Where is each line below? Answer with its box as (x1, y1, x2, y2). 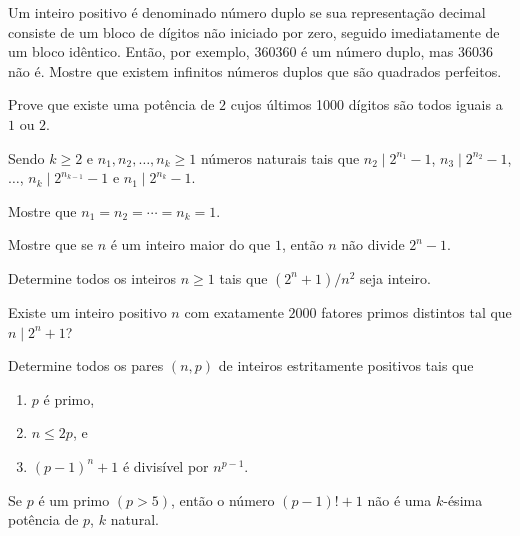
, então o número (171, 489, 275, 510)
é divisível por (122, 455, 209, 476)
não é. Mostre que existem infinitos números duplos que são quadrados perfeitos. (8, 60, 502, 81)
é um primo (38, 489, 110, 510)
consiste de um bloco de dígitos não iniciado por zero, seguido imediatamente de (8, 21, 500, 42)
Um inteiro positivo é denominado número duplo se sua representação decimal (8, 2, 486, 22)
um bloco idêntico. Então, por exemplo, (8, 41, 250, 62)
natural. (110, 509, 159, 530)
